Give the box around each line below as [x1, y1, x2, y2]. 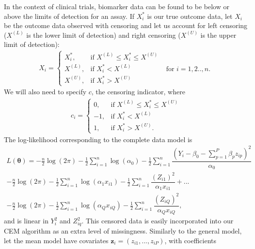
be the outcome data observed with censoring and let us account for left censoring [4, 20, 248, 30]
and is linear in [4, 216, 48, 226]
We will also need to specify [4, 87, 87, 97]
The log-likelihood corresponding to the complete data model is [4, 134, 192, 144]
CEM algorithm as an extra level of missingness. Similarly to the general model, [4, 225, 242, 235]
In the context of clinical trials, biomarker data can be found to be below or [4, 1, 229, 11]
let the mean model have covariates [4, 235, 109, 245]
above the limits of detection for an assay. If [4, 11, 134, 21]
